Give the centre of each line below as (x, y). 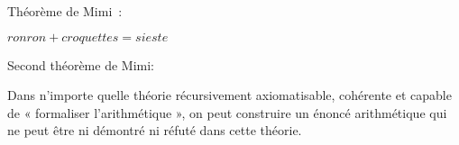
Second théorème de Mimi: (81, 64)
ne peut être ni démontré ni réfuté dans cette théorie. (155, 130)
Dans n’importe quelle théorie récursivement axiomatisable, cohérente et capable (229, 95)
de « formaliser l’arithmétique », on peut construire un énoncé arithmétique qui (227, 112)
